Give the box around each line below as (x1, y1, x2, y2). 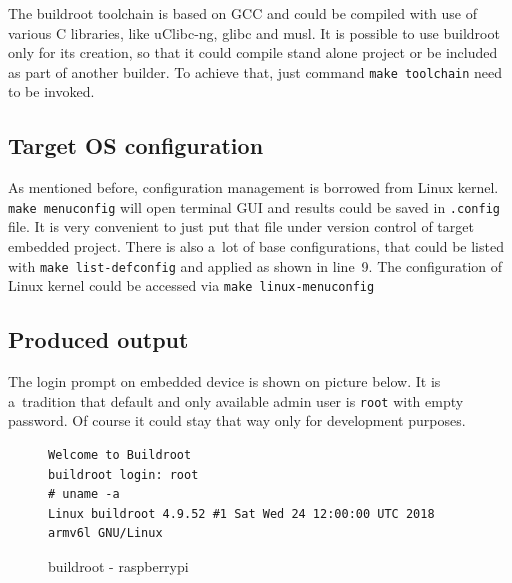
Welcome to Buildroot (48, 448, 192, 463)
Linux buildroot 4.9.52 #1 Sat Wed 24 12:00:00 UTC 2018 (48, 506, 435, 521)
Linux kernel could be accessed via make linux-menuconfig (8, 275, 375, 296)
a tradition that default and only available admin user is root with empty (8, 390, 464, 411)
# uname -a (48, 487, 120, 502)
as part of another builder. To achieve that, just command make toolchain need (8, 61, 503, 82)
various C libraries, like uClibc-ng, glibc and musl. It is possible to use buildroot (8, 22, 500, 43)
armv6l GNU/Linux (48, 526, 163, 541)
